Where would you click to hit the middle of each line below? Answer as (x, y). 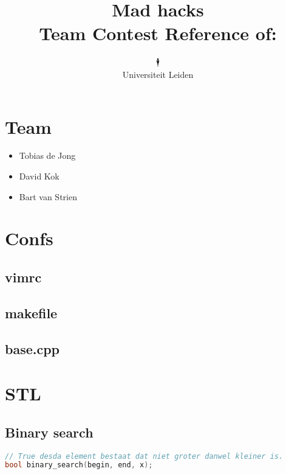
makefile (31, 312)
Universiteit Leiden (158, 74)
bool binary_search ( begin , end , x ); (79, 465)
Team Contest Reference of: (158, 33)
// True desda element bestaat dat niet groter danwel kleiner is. (144, 456)
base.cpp (32, 348)
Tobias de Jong (47, 155)
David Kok (39, 176)
